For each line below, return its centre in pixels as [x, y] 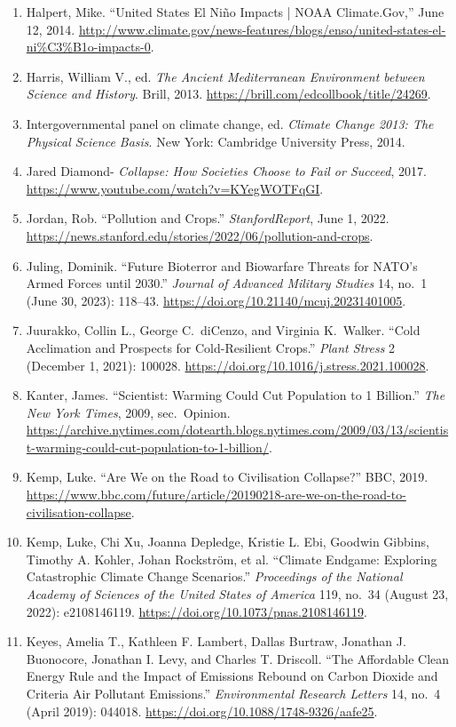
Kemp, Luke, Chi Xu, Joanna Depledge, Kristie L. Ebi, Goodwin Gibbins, [228, 542]
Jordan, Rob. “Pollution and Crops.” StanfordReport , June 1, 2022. [208, 218]
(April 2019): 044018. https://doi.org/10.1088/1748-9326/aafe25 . [202, 711]
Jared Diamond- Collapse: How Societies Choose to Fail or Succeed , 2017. [226, 171]
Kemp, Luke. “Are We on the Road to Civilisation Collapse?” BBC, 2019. [227, 477]
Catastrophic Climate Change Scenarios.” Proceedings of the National [214, 576]
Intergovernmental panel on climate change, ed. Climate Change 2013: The [230, 123]
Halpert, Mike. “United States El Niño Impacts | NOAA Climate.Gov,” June [235, 12]
